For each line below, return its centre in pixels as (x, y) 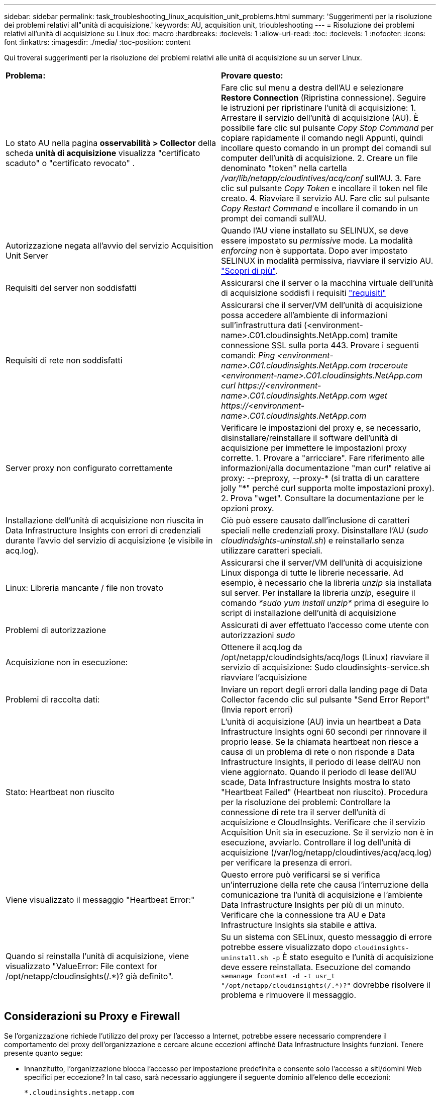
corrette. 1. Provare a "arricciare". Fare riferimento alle (323, 458)
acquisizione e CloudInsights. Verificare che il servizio (323, 822)
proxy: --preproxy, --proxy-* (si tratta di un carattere (320, 478)
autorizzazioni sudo (258, 635)
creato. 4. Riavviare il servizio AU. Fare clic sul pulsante (325, 198)
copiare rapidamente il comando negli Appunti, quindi (322, 138)
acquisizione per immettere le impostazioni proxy (314, 448)
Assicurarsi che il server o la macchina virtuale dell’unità (327, 283)
